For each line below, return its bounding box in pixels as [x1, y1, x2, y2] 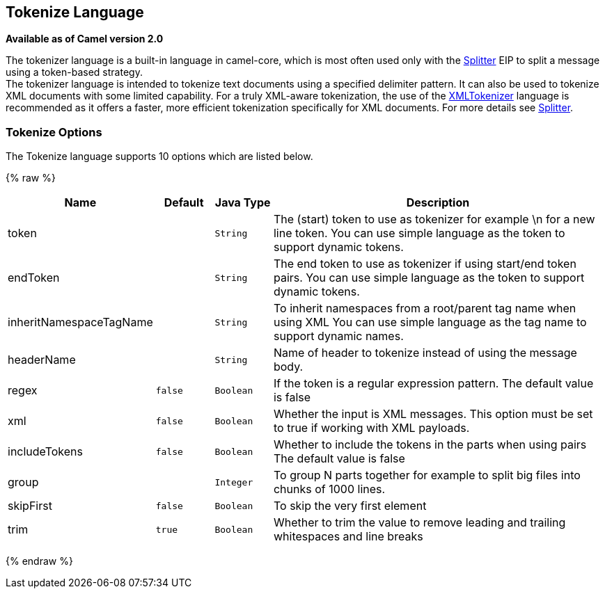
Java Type [214, 195, 271, 210]
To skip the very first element [273, 499, 427, 513]
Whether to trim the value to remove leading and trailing [273, 515, 566, 530]
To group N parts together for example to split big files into [273, 468, 581, 483]
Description [406, 195, 470, 210]
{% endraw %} [6, 555, 73, 568]
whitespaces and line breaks [273, 529, 423, 544]
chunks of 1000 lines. [273, 482, 386, 497]
